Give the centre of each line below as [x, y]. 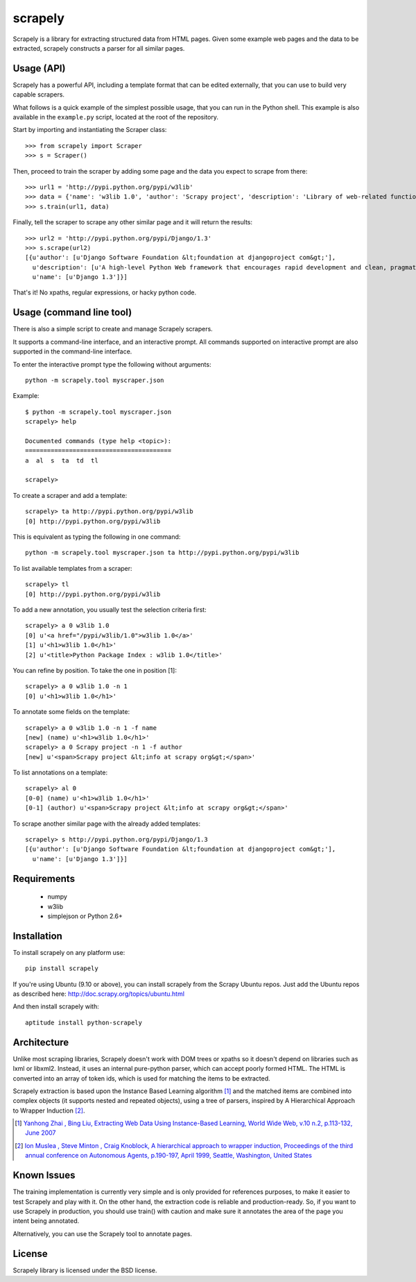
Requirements [44, 879]
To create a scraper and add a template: [70, 495]
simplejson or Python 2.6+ [85, 916]
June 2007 [41, 1133]
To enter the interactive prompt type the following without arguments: [112, 364]
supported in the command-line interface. [72, 351]
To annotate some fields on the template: [71, 712]
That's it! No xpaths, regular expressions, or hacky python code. [105, 292]
